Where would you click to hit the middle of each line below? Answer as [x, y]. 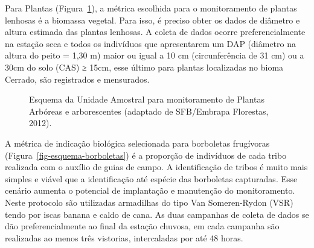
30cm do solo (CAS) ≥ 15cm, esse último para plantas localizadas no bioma [144, 67]
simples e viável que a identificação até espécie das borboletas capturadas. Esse [151, 178]
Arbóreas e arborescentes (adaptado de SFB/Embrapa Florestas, [149, 111]
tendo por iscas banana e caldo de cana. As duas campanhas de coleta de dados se [157, 214]
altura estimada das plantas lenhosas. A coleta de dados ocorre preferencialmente [155, 32]
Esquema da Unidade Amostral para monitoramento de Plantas [147, 99]
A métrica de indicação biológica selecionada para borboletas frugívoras [137, 143]
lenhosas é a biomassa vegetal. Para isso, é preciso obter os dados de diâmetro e [152, 20]
